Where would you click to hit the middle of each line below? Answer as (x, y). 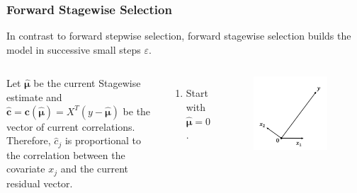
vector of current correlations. (71, 126)
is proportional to (103, 140)
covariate (26, 169)
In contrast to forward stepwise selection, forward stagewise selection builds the (179, 36)
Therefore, (29, 140)
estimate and (34, 97)
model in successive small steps (74, 49)
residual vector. (40, 183)
